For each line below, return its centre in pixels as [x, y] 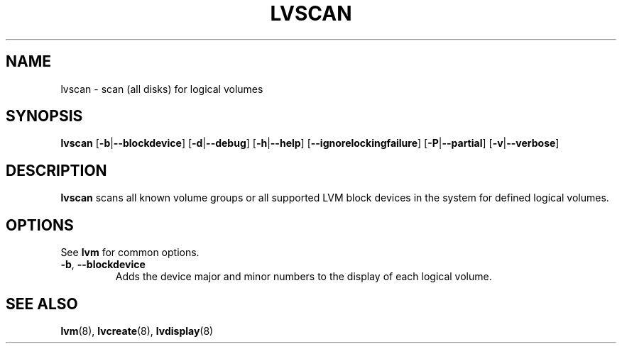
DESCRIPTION [56, 170]
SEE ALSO [42, 304]
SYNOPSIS [44, 116]
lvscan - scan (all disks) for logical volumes [162, 89]
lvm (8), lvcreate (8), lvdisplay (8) [137, 331]
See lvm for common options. [130, 253]
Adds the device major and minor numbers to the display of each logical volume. [304, 277]
